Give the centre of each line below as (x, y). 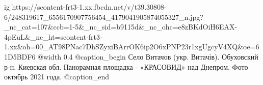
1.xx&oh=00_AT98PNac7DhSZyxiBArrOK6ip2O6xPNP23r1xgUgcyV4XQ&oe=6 (132, 47)
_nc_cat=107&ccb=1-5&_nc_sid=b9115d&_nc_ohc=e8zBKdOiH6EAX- (121, 27)
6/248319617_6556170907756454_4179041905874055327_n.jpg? (104, 17)
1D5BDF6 (20, 56)
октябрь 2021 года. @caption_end (57, 77)
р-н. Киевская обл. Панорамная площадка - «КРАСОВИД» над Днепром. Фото (126, 66)
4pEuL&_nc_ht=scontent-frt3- (53, 36)
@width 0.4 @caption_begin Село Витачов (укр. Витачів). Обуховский (148, 56)
